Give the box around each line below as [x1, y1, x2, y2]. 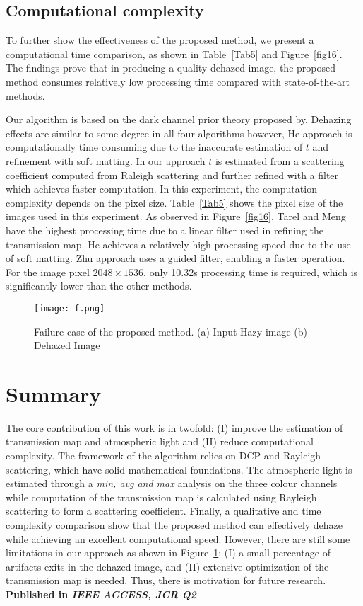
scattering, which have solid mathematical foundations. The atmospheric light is [6, 462, 352, 476]
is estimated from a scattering [215, 153, 345, 168]
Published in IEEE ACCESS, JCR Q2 [6, 586, 197, 601]
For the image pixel [6, 264, 90, 279]
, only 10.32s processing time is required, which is [143, 264, 358, 279]
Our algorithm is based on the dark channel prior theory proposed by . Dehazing [6, 112, 352, 127]
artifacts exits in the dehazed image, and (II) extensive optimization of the [6, 559, 329, 573]
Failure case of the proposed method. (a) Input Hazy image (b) [34, 324, 307, 338]
